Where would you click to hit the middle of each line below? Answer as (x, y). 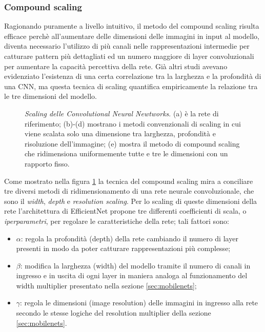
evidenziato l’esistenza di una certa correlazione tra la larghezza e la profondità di (133, 76)
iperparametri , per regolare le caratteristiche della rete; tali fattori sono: (117, 221)
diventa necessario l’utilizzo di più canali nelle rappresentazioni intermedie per (127, 46)
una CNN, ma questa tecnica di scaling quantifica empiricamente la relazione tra (131, 86)
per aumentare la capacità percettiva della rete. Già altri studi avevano (116, 66)
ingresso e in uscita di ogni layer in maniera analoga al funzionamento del (132, 275)
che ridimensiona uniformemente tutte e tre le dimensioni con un (126, 153)
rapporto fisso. (47, 163)
